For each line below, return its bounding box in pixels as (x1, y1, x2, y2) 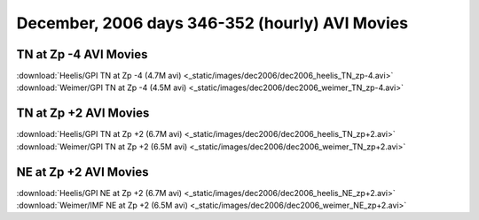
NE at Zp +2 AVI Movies (16, 164, 149, 179)
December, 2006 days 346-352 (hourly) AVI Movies (16, 13, 408, 33)
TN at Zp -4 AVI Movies (16, 47, 148, 62)
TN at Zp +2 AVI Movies (16, 106, 150, 121)
